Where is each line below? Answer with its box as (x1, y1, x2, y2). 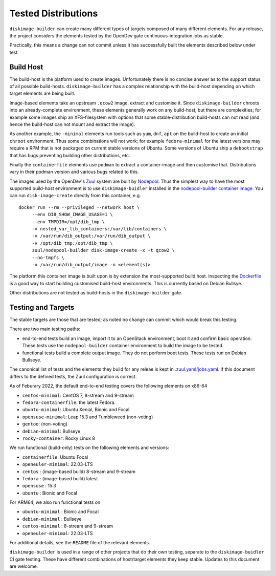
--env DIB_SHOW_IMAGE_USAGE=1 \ (32, 211, 113, 218)
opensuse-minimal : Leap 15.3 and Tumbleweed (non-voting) (22, 414, 153, 420)
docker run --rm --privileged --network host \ (18, 204, 140, 210)
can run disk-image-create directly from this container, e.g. (9, 193, 141, 199)
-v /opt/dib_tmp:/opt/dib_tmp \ (32, 240, 113, 246)
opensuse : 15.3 (22, 483, 56, 489)
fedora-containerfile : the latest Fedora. (22, 399, 116, 406)
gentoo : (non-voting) (22, 421, 67, 427)
